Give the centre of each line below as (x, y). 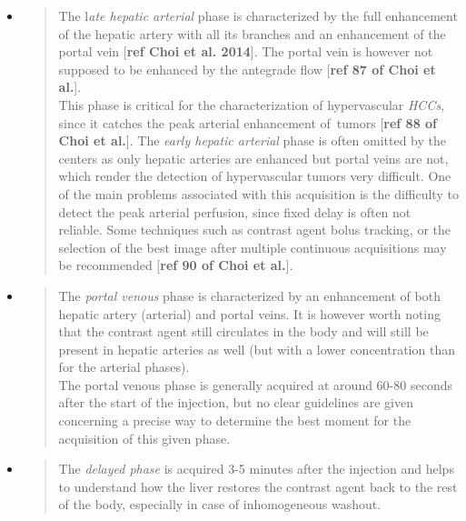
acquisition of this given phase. (144, 438)
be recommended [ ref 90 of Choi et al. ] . (176, 265)
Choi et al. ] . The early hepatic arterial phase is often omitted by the (253, 140)
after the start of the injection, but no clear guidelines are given (236, 402)
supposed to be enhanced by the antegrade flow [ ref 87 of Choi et (247, 69)
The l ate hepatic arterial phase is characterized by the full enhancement (258, 15)
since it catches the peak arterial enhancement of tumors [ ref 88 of (248, 122)
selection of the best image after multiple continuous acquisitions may (253, 247)
